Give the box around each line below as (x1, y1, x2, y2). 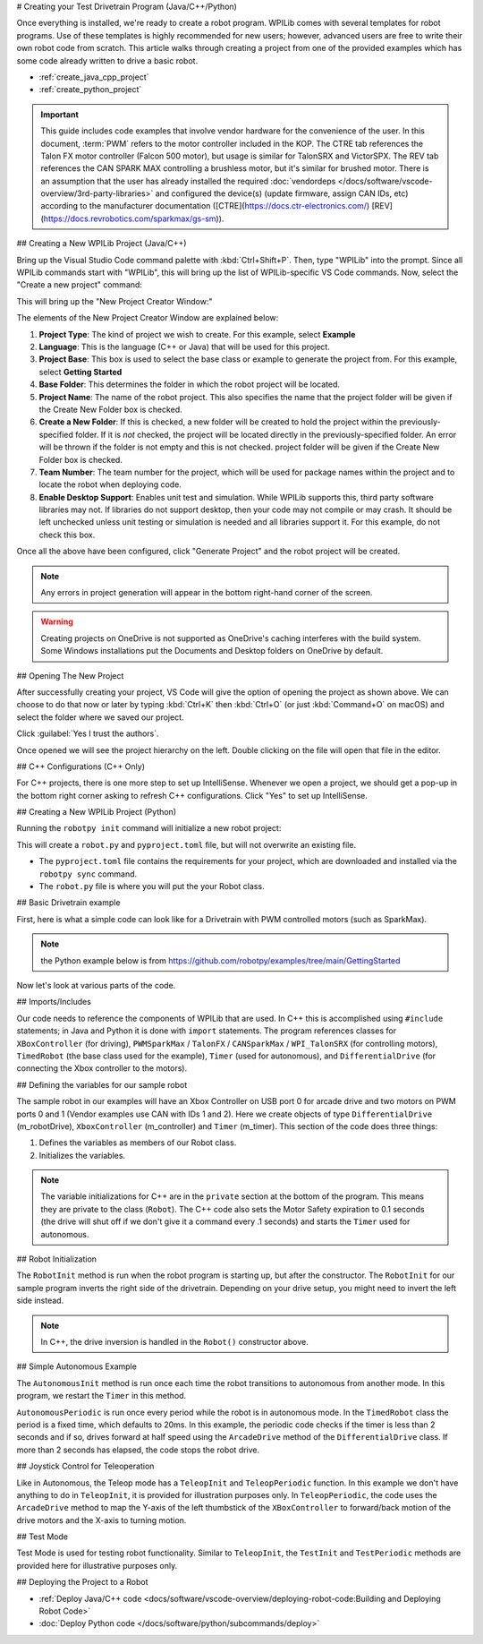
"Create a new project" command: (16, 279, 143, 290)
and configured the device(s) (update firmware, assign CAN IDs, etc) (155, 188, 409, 199)
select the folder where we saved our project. (16, 712, 184, 723)
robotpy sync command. (38, 869, 138, 879)
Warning (40, 616, 73, 627)
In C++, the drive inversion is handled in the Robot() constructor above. (40, 1336, 309, 1347)
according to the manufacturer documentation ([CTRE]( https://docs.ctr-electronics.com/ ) (40, 201, 370, 211)
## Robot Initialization (16, 1254, 97, 1264)
